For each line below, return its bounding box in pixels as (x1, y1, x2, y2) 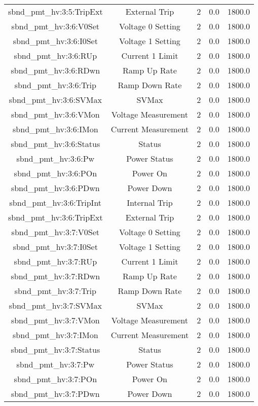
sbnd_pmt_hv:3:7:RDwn (11, 270, 100, 282)
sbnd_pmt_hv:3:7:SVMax (9, 300, 102, 311)
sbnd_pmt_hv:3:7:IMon (13, 329, 98, 341)
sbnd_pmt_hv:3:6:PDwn (11, 182, 100, 194)
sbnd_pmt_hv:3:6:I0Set (13, 35, 98, 47)
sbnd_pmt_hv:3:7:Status (11, 344, 100, 355)
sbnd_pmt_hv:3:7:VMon (11, 314, 100, 326)
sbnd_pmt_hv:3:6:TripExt (8, 211, 103, 223)
